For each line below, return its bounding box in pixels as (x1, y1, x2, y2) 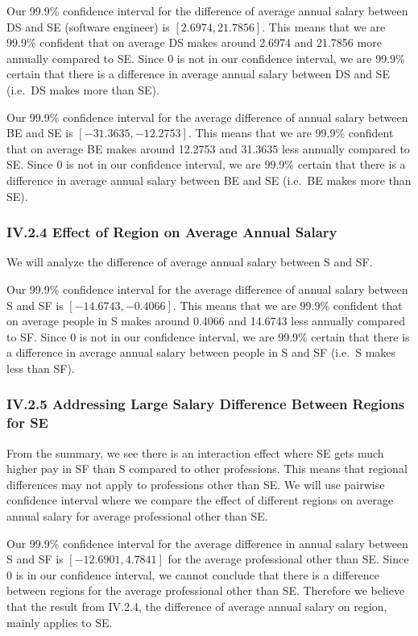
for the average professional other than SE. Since (168, 550, 409, 567)
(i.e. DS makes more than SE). (6, 81, 159, 98)
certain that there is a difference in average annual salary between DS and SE (6, 65, 390, 82)
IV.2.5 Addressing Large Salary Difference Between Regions (6, 394, 405, 414)
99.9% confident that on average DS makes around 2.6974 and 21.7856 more (6, 34, 382, 51)
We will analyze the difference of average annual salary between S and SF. (6, 253, 373, 270)
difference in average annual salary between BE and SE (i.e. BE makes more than (6, 171, 412, 188)
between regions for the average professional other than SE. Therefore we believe (6, 582, 405, 599)
